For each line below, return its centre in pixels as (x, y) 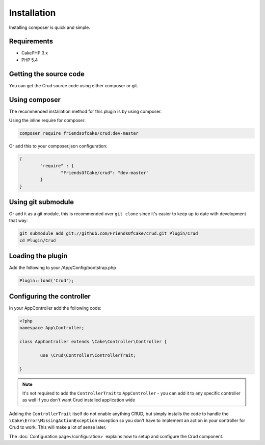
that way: (18, 221)
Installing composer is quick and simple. (50, 27)
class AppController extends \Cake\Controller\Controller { (93, 341)
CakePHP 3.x (35, 53)
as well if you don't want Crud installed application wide (79, 400)
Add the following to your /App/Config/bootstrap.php (63, 268)
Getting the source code (47, 74)
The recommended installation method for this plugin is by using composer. (85, 111)
